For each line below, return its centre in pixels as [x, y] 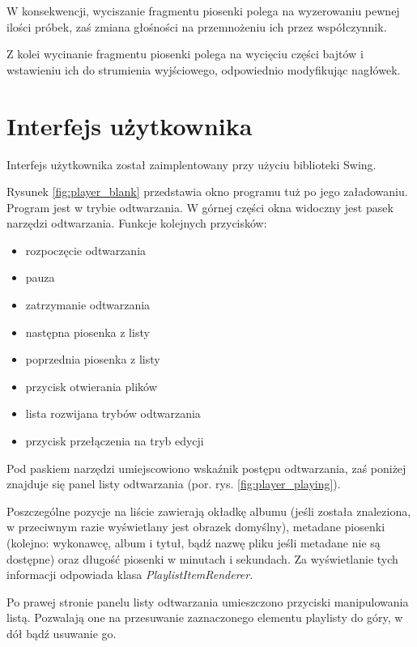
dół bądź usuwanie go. [62, 633]
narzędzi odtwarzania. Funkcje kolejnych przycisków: [137, 223]
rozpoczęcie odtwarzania [86, 250]
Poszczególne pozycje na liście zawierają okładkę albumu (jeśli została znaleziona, [209, 511]
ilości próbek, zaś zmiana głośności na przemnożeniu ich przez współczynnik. [197, 26]
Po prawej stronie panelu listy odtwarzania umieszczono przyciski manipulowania [208, 601]
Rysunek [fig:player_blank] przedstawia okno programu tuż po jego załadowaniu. [207, 192]
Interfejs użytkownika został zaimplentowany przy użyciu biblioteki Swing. [191, 164]
